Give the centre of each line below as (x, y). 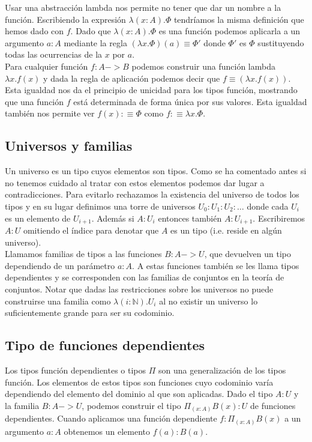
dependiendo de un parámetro (60, 265)
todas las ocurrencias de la (54, 54)
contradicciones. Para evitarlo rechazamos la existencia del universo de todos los (152, 194)
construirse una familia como (58, 301)
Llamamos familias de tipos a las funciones (83, 254)
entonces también (190, 218)
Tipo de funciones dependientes (105, 345)
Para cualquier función (46, 66)
